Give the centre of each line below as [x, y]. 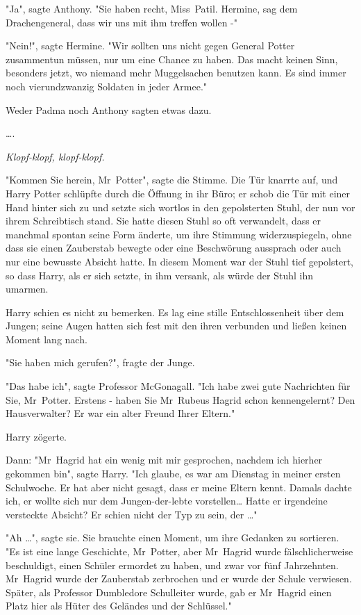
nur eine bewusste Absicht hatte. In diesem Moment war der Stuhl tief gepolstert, [180, 261]
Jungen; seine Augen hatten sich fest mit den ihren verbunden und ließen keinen [176, 326]
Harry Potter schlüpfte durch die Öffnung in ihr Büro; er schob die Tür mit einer [178, 193]
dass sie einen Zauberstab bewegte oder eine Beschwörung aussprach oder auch [174, 248]
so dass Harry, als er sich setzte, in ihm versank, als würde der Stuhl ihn [160, 275]
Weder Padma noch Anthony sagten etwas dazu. [109, 109]
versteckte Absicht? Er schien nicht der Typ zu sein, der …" [132, 514]
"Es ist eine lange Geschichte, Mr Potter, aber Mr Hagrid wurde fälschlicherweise [179, 551]
